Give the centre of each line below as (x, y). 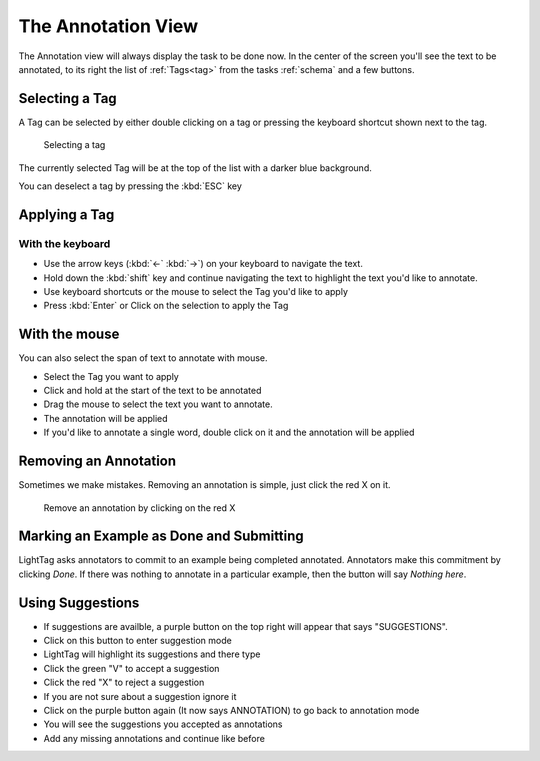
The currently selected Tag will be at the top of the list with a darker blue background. (195, 167)
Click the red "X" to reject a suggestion (124, 682)
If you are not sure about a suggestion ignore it (140, 696)
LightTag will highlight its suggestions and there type (152, 654)
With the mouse (69, 334)
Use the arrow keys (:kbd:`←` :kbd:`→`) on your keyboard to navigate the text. (203, 264)
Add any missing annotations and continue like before (154, 738)
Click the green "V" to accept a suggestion (131, 668)
